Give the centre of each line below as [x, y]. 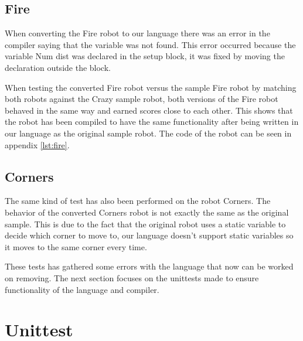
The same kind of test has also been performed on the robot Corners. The [138, 201]
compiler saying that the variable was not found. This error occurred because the [150, 44]
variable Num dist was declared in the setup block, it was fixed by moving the [145, 56]
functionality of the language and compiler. [82, 289]
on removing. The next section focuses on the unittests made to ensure [132, 277]
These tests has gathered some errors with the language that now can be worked [149, 266]
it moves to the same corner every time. [76, 246]
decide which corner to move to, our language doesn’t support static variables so [149, 235]
